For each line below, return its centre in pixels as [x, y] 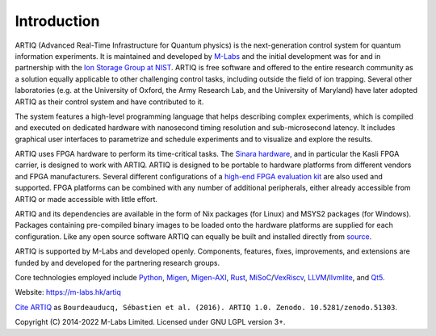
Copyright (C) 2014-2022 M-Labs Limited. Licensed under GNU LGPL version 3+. [150, 322]
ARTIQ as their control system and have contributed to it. [109, 102]
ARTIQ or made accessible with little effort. [86, 199]
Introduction [57, 21]
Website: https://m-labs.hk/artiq [68, 292]
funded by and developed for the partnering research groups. [117, 262]
